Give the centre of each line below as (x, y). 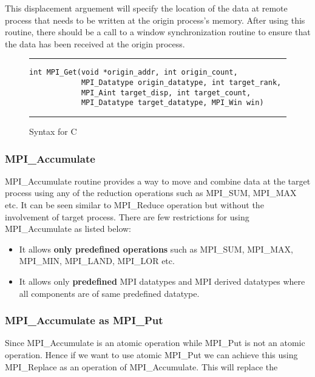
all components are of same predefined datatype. (109, 293)
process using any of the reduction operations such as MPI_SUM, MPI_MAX (151, 193)
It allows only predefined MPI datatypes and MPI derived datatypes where (162, 281)
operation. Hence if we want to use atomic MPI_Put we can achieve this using (151, 354)
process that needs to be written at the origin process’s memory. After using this (155, 20)
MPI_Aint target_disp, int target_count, (166, 93)
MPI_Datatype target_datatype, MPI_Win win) (172, 103)
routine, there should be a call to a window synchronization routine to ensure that (158, 32)
